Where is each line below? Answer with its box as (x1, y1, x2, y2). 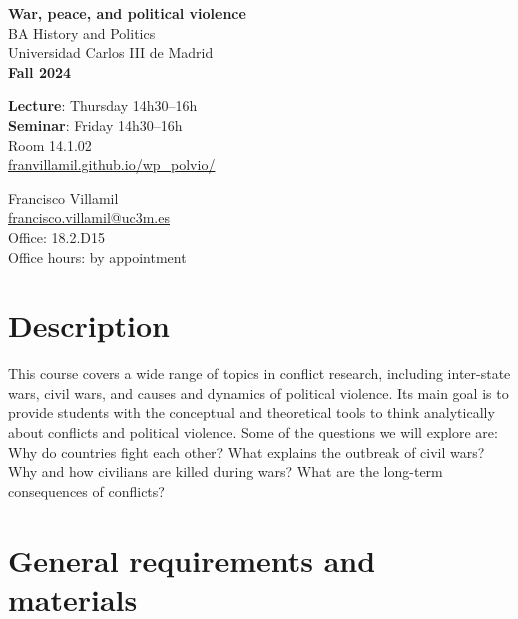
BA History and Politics (8, 22, 156, 43)
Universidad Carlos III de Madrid (8, 42, 214, 63)
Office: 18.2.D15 (8, 226, 106, 247)
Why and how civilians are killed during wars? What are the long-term (8, 461, 443, 482)
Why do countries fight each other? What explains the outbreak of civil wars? (8, 441, 485, 462)
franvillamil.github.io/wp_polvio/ (8, 154, 216, 175)
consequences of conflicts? (8, 480, 165, 501)
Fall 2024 (8, 61, 72, 82)
